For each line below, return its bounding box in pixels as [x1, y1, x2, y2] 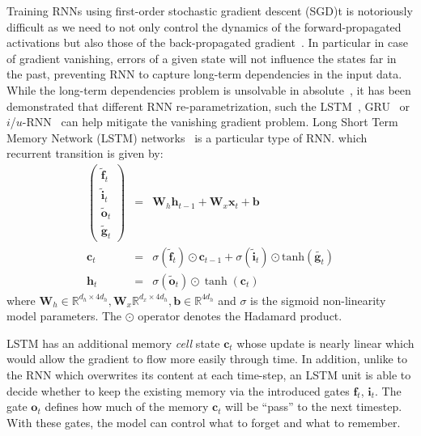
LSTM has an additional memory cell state [6, 334, 220, 351]
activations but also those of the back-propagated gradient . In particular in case [6, 34, 408, 51]
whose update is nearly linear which [236, 334, 415, 351]
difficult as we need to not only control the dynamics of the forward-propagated [6, 18, 402, 35]
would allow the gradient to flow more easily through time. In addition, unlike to [6, 350, 407, 367]
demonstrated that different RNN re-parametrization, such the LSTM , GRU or [6, 97, 410, 114]
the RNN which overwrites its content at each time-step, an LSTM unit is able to [6, 366, 411, 383]
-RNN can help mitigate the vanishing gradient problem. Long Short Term [22, 113, 398, 130]
